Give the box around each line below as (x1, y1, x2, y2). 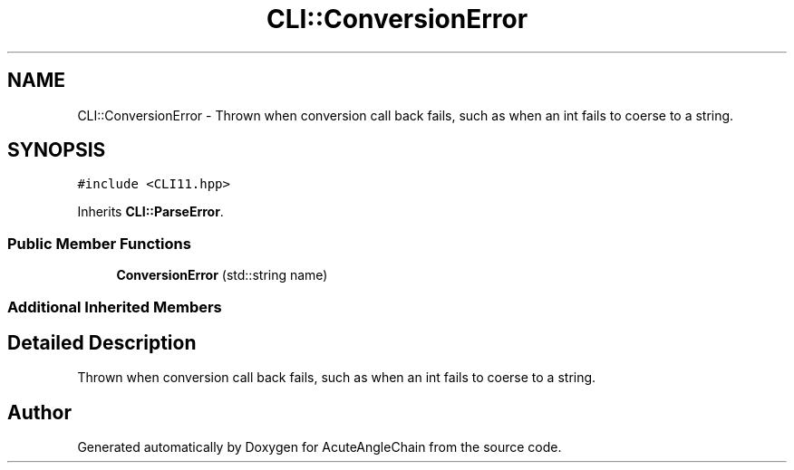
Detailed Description (7, 331, 197, 354)
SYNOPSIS (7, 139, 106, 162)
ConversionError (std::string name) (116, 267, 328, 283)
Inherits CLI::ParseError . (77, 204, 224, 220)
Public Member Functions (7, 234, 191, 253)
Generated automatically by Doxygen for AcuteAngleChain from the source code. (77, 439, 562, 456)
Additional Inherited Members (7, 297, 222, 316)
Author (7, 400, 72, 424)
